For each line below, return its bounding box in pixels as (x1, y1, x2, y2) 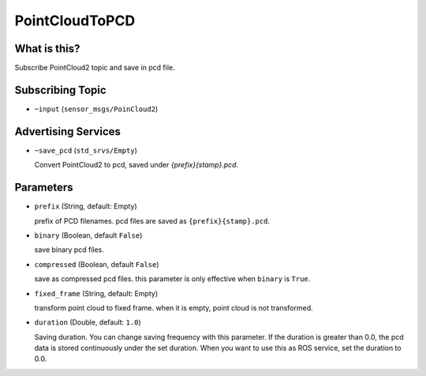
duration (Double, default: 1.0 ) (34, 318, 141, 327)
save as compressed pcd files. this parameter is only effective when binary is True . (34, 274, 311, 284)
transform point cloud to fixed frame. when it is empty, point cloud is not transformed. (34, 303, 313, 312)
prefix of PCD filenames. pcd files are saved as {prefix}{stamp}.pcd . (34, 216, 270, 225)
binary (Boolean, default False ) (34, 230, 143, 240)
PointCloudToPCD (14, 12, 136, 29)
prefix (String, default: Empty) (34, 201, 137, 211)
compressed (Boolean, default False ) (34, 259, 159, 269)
